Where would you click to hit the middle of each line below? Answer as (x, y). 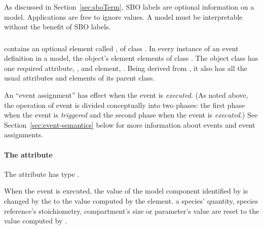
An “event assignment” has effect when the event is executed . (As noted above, (126, 95)
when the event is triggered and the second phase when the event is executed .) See (131, 115)
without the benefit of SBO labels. (58, 27)
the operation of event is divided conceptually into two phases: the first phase (124, 105)
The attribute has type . (42, 174)
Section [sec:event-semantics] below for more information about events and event (130, 124)
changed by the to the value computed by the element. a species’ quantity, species (131, 201)
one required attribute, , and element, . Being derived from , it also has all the (126, 68)
